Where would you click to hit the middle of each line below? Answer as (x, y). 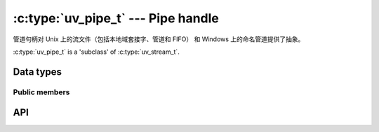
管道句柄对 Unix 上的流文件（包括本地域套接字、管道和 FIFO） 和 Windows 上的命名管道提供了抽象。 (159, 39)
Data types (38, 72)
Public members (41, 92)
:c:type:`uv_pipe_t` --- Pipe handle (116, 18)
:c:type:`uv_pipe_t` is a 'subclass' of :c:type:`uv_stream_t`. (97, 52)
